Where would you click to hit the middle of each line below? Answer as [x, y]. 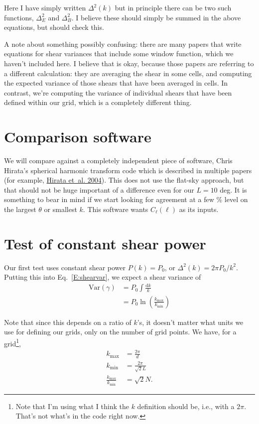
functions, [19, 17]
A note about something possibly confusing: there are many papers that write [123, 44]
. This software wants [116, 209]
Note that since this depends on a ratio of [68, 322]
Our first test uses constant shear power [65, 267]
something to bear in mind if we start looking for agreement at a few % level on [126, 199]
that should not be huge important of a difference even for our [99, 189]
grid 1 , [12, 342]
